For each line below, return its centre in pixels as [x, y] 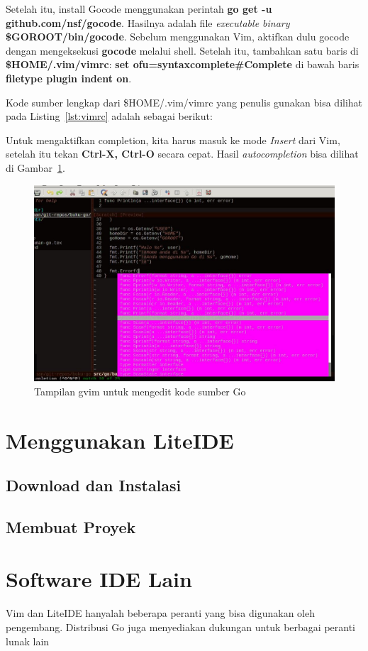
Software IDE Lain [99, 579]
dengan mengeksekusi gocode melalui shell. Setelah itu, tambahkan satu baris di [182, 50]
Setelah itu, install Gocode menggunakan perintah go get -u [139, 9]
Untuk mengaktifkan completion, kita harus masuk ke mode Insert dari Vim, [173, 139]
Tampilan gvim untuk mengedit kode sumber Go [140, 391]
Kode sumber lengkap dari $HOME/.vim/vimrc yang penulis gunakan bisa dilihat [184, 102]
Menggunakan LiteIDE [120, 440]
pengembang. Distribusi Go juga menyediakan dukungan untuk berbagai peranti [180, 627]
